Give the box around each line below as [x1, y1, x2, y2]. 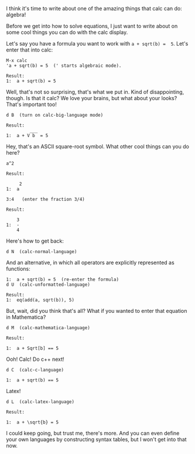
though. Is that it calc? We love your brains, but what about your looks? [6, 95, 177, 101]
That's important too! [6, 101, 57, 108]
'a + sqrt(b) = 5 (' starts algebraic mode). [6, 63, 122, 69]
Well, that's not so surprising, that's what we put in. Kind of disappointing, [6, 88, 184, 95]
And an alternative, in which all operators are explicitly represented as [6, 259, 175, 266]
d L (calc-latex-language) [6, 399, 75, 405]
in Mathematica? [6, 313, 46, 320]
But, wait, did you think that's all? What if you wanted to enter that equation [6, 308, 187, 314]
